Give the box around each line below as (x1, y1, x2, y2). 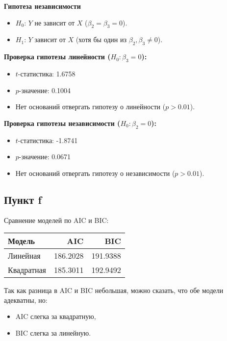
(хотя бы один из (76, 34, 127, 45)
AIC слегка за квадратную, (15, 311, 96, 321)
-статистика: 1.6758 (18, 68, 76, 78)
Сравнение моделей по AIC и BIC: (4, 215, 109, 225)
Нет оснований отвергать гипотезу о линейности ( (15, 101, 166, 112)
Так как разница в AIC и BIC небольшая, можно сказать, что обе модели (4, 285, 224, 295)
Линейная (8, 250, 41, 262)
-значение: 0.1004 (19, 85, 71, 95)
